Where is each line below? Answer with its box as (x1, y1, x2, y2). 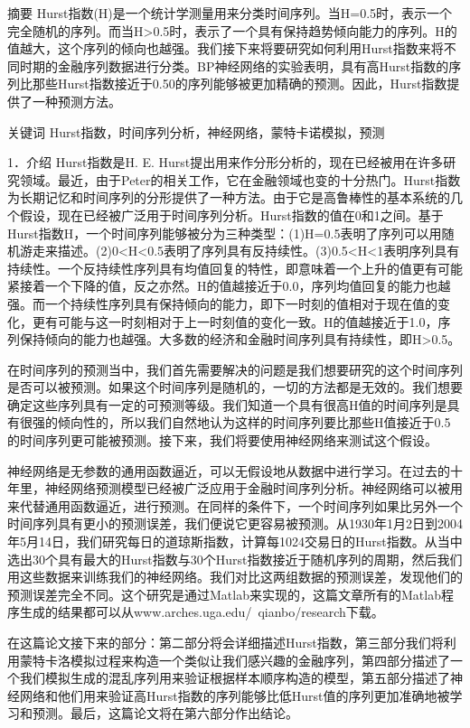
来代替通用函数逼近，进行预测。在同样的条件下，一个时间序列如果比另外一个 (7, 496, 463, 515)
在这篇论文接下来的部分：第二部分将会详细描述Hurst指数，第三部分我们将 (7, 633, 444, 651)
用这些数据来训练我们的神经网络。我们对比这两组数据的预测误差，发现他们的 (7, 567, 463, 586)
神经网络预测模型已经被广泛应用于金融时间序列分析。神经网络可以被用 (44, 479, 463, 498)
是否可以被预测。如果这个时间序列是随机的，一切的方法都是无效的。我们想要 (7, 378, 463, 397)
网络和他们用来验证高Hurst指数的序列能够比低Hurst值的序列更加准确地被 (19, 686, 450, 705)
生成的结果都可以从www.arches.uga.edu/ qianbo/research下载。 (19, 602, 384, 621)
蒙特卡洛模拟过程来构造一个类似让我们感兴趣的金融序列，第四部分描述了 (19, 650, 450, 669)
